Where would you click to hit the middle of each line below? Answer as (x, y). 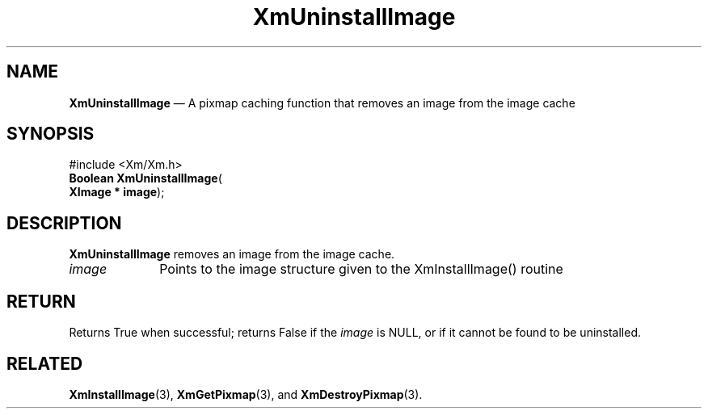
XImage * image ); (117, 192)
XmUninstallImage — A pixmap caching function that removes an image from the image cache (322, 103)
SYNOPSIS (51, 134)
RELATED (45, 363)
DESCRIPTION (64, 223)
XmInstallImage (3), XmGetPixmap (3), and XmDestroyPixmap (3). (246, 394)
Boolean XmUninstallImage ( (145, 178)
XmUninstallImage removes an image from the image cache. (232, 254)
